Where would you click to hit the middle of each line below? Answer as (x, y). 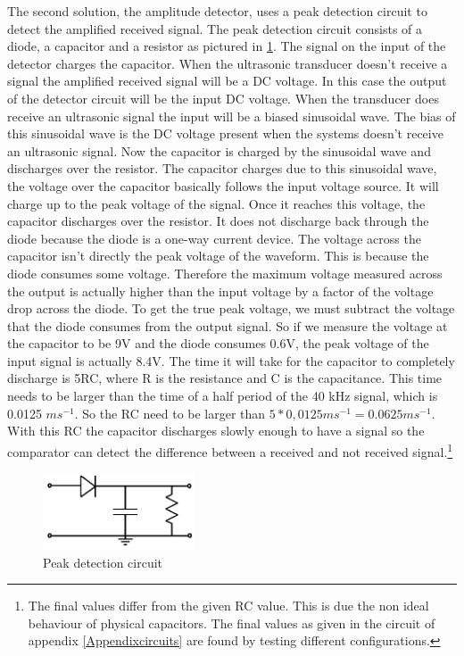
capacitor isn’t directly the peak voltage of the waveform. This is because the (218, 256)
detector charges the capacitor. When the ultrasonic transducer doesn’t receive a (228, 63)
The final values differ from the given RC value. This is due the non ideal (228, 606)
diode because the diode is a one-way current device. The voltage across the (214, 238)
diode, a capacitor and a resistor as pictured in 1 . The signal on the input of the (227, 46)
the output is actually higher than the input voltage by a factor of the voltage (220, 291)
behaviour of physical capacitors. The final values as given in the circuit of (232, 623)
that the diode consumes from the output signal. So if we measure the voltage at (228, 325)
